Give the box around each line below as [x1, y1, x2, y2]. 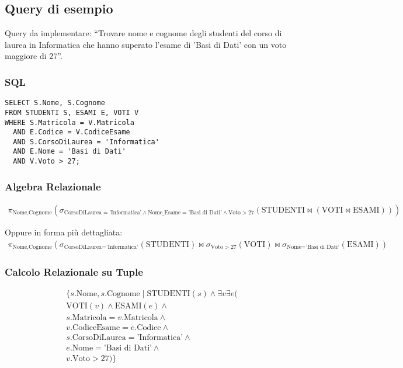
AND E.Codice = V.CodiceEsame [13, 128, 130, 137]
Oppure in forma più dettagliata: [5, 226, 123, 238]
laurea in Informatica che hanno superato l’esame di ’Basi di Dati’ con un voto [5, 38, 287, 50]
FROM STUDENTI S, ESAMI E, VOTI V [5, 108, 139, 117]
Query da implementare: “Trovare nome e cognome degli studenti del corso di [5, 27, 282, 39]
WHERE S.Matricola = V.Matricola [5, 118, 134, 127]
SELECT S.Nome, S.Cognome [5, 99, 105, 107]
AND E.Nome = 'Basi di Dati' [13, 147, 126, 156]
